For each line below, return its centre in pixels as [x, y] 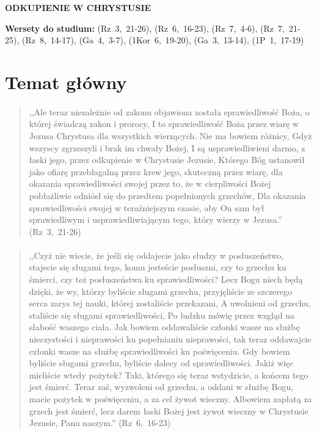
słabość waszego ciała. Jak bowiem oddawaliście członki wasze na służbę [164, 327]
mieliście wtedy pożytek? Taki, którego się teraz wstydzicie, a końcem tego [169, 374]
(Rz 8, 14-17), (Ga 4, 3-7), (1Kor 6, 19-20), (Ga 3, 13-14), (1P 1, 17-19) [163, 40]
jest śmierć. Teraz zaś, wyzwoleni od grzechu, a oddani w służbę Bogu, [161, 387]
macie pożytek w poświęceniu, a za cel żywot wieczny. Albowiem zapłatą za [170, 399]
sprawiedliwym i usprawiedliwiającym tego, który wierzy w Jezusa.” [155, 219]
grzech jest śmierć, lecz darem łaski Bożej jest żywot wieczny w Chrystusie [169, 410]
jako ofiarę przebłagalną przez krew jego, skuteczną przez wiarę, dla [156, 171]
